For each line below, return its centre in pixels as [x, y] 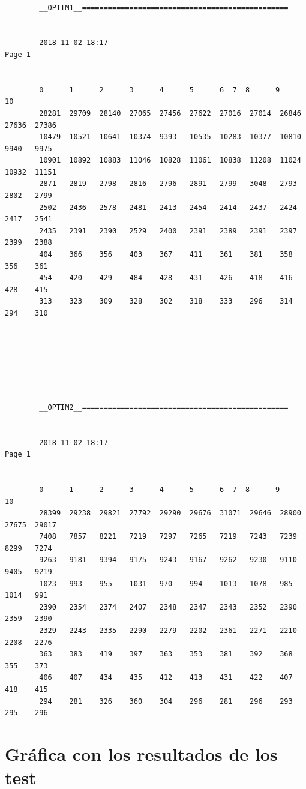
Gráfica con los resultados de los [141, 753]
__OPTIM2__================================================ [164, 407]
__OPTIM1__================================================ [164, 7]
